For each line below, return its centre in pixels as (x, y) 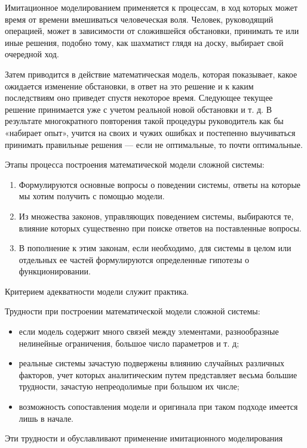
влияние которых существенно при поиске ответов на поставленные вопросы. (160, 228)
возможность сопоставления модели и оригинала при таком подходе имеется (158, 407)
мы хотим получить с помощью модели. (92, 196)
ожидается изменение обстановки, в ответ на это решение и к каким (129, 86)
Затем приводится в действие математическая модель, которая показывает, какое (151, 74)
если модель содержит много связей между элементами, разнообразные (149, 331)
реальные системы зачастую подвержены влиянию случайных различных (151, 363)
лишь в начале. (46, 418)
